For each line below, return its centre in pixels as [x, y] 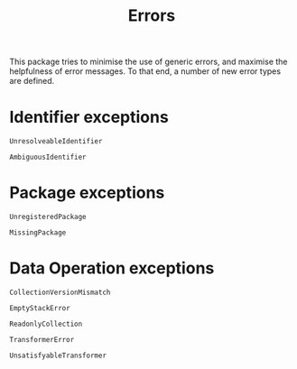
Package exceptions [87, 193]
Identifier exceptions [89, 117]
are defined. [32, 81]
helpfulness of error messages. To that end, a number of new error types [145, 71]
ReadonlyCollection [46, 324]
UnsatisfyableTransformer [58, 355]
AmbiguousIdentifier [48, 157]
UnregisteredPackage [48, 217]
